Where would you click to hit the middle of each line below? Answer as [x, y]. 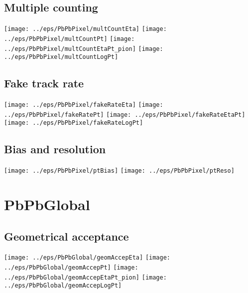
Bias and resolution [55, 149]
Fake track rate [44, 83]
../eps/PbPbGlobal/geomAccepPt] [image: [71, 268]
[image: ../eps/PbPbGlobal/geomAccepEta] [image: [87, 258]
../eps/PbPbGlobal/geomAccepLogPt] [63, 286]
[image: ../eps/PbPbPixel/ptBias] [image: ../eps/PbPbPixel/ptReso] [119, 171]
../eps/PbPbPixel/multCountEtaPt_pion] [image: [84, 49]
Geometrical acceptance [66, 236]
